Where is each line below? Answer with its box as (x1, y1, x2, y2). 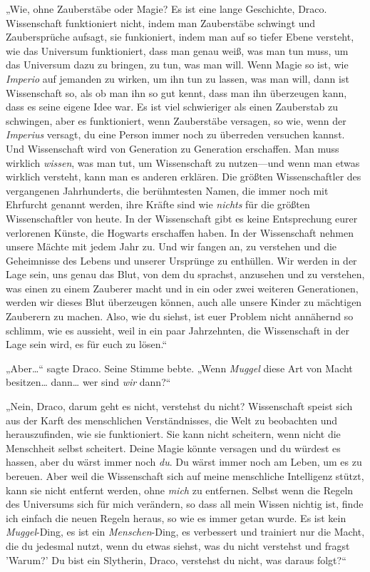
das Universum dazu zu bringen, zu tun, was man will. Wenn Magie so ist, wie (6, 57, 349, 72)
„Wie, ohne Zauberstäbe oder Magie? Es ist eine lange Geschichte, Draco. (6, 1, 327, 16)
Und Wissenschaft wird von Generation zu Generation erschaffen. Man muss (6, 141, 339, 155)
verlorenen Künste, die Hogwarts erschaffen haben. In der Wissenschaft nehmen (6, 225, 354, 240)
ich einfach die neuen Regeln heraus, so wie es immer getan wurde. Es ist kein (6, 510, 346, 525)
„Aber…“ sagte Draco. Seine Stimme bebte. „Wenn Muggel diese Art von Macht (6, 360, 353, 375)
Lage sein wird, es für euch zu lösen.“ (6, 337, 168, 352)
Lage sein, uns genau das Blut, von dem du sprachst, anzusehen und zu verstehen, (6, 267, 365, 282)
